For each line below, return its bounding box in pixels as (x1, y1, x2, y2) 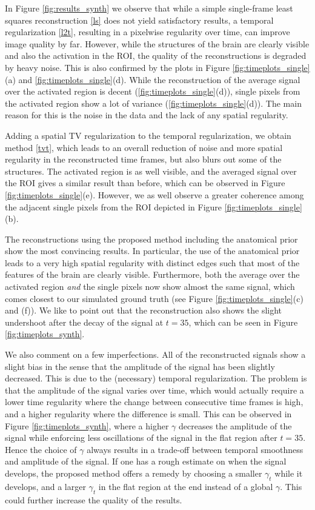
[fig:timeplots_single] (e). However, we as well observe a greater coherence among (5, 188, 304, 201)
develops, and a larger (5, 480, 86, 492)
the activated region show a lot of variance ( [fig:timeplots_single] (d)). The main (5, 96, 302, 109)
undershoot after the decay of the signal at (5, 315, 164, 328)
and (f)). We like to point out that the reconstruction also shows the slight (5, 304, 282, 317)
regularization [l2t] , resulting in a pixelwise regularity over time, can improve (5, 25, 290, 38)
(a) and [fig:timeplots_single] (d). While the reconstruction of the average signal (5, 73, 300, 86)
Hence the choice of (5, 443, 77, 455)
